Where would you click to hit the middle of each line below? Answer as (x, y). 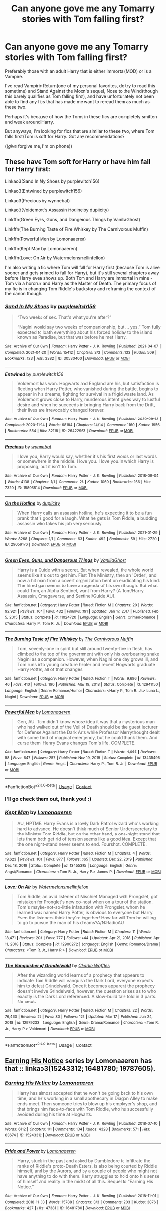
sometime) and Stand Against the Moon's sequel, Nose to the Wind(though (82, 91)
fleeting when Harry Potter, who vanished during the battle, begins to (87, 389)
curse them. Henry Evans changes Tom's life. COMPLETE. (76, 743)
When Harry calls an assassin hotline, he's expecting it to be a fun (84, 513)
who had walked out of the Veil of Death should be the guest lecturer (87, 727)
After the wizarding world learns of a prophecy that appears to (81, 975)
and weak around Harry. (30, 122)
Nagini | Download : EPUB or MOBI (35, 697)
